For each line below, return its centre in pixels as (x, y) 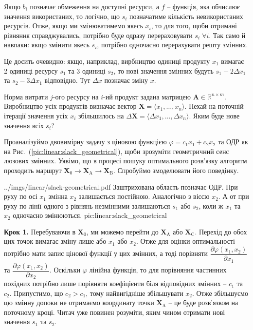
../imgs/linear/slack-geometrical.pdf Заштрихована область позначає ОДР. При (121, 186)
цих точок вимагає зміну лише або (55, 241)
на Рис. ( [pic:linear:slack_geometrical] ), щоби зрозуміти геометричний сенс (117, 151)
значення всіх (24, 125)
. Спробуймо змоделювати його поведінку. (176, 170)
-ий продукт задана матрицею (147, 96)
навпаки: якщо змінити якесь (47, 45)
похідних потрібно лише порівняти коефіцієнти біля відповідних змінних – (115, 283)
